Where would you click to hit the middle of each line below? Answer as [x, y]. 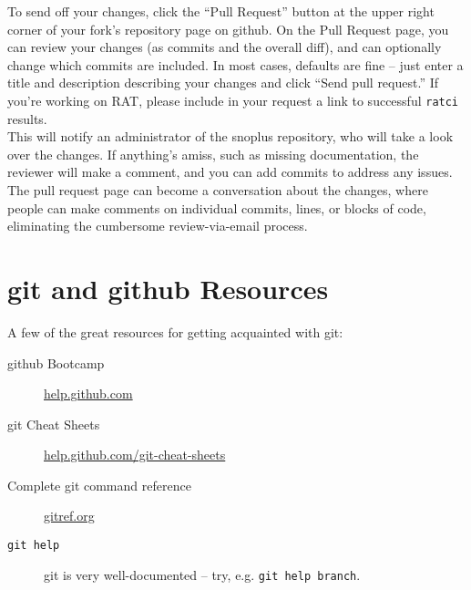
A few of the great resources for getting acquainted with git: [175, 331]
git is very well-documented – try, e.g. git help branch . [202, 574]
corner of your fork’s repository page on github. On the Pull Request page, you [228, 29]
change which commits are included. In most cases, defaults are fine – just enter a [235, 64]
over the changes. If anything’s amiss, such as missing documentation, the [213, 154]
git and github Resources [168, 288]
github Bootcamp [56, 362]
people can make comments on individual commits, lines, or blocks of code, [217, 207]
